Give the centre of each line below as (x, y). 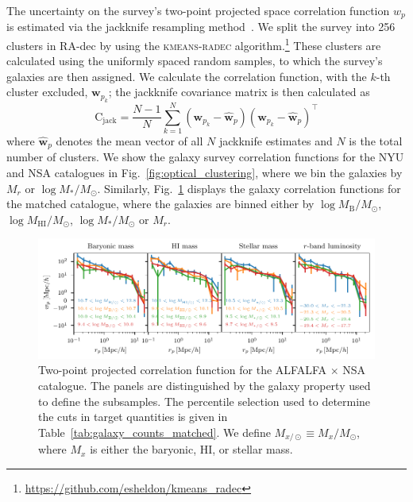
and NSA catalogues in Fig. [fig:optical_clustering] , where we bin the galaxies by (205, 173)
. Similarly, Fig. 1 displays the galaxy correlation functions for (249, 188)
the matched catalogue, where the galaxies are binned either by (160, 204)
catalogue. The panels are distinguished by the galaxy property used (205, 385)
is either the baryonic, (143, 449)
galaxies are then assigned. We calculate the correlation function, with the (187, 76)
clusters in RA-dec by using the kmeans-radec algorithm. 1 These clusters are (194, 44)
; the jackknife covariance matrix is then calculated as (239, 92)
